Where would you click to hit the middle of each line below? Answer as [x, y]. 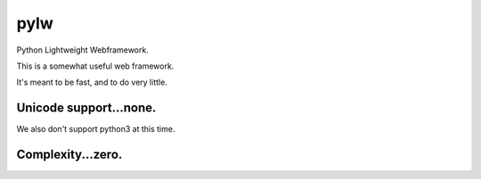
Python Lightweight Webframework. [82, 50]
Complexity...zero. [69, 155]
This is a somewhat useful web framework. [95, 66]
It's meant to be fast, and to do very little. [92, 82]
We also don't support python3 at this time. [96, 129]
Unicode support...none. [86, 108]
